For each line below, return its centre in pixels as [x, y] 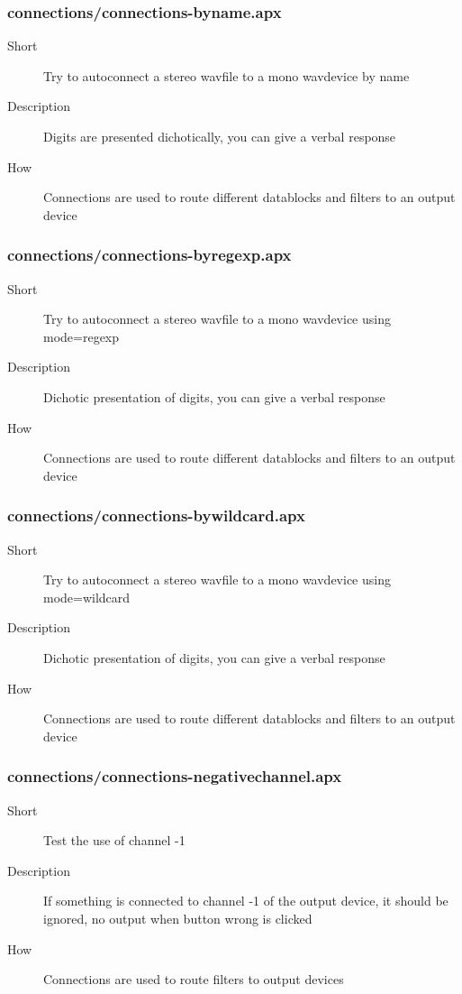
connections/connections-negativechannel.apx [175, 776]
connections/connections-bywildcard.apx [156, 515]
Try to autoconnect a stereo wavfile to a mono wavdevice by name [226, 75]
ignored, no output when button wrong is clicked [178, 918]
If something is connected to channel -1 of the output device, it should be [246, 901]
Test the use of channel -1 [114, 840]
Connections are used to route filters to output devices [194, 979]
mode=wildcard [87, 597]
